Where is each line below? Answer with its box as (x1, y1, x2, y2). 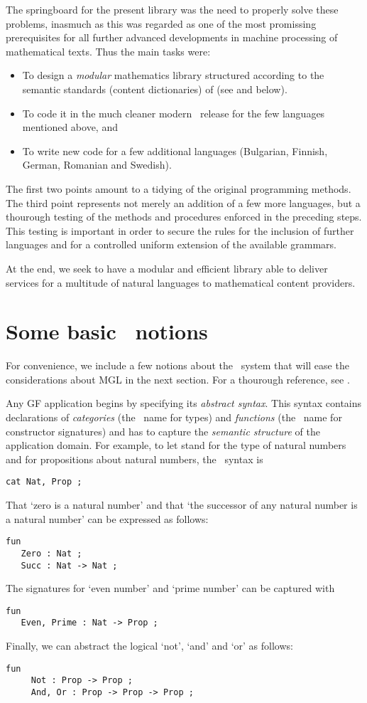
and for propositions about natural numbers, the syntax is (6, 451, 263, 466)
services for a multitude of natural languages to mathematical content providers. (6, 275, 356, 290)
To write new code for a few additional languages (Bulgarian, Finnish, (22, 143, 328, 158)
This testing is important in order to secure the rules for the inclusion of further (6, 223, 354, 238)
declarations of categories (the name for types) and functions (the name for (6, 410, 342, 424)
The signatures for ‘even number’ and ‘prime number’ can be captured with (6, 581, 335, 596)
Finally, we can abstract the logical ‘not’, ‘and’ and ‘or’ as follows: (6, 638, 293, 653)
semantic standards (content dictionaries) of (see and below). (22, 81, 287, 96)
